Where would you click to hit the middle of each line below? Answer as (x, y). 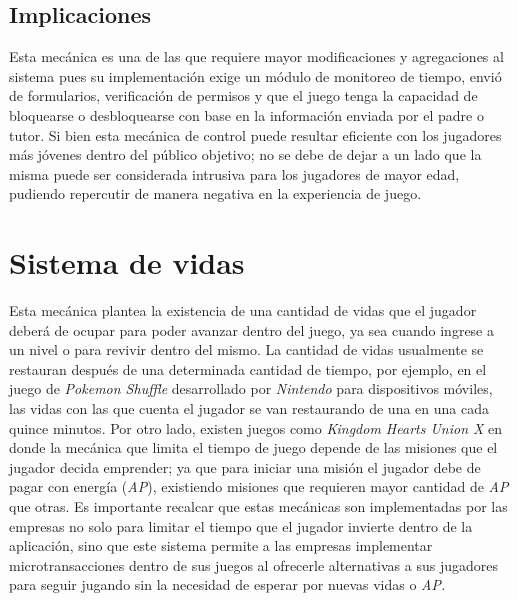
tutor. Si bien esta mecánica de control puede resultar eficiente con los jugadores (255, 134)
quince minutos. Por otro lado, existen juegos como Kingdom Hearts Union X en (256, 427)
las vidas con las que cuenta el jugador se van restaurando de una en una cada (249, 408)
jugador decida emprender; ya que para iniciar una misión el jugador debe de (245, 466)
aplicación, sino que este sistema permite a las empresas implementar (221, 545)
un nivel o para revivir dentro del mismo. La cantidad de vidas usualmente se (246, 349)
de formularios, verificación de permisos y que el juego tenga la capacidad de (243, 95)
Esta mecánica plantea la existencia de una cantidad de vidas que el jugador (243, 310)
